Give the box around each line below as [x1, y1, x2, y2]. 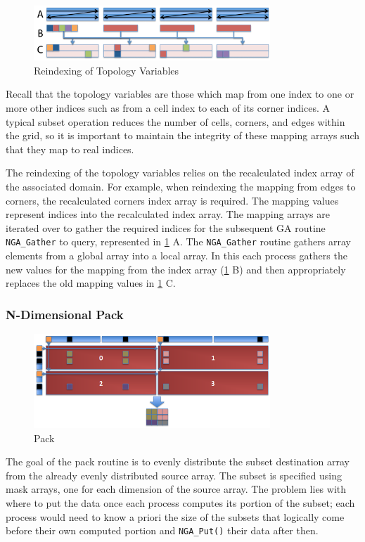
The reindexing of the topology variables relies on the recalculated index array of [6, 165, 354, 180]
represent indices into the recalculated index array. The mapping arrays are [6, 207, 330, 221]
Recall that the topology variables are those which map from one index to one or [6, 86, 354, 101]
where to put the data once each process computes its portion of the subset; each [6, 496, 355, 510]
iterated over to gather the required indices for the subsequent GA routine [6, 220, 326, 235]
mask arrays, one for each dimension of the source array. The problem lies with [6, 482, 347, 496]
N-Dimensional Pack [6, 305, 124, 323]
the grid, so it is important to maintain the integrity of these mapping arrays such [6, 128, 360, 143]
